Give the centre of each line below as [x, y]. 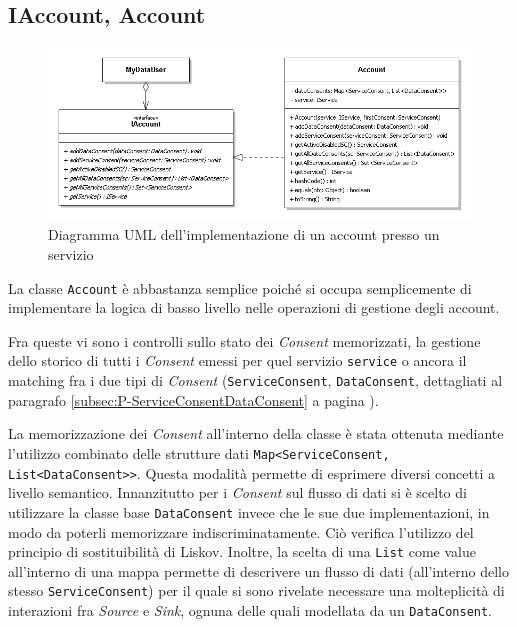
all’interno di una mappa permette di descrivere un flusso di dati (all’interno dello [258, 570]
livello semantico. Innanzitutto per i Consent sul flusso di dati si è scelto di [237, 492]
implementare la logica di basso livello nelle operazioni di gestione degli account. [254, 307]
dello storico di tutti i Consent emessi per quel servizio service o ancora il [237, 360]
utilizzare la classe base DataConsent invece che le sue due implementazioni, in [249, 511]
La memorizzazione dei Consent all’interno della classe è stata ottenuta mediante [256, 433]
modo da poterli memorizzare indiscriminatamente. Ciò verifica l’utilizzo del [241, 531]
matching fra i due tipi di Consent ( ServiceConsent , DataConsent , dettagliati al [255, 380]
